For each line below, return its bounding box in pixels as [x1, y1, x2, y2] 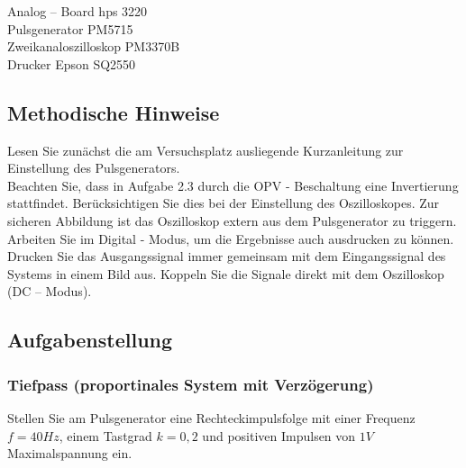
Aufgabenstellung [7, 326, 173, 354]
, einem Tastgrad [59, 426, 152, 445]
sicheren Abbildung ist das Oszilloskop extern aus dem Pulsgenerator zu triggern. [7, 211, 457, 229]
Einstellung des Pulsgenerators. [7, 158, 180, 177]
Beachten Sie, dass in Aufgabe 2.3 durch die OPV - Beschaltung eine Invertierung [7, 175, 459, 194]
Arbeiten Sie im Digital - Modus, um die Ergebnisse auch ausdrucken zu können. [7, 229, 454, 247]
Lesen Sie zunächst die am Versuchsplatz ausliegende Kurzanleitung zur [7, 140, 404, 159]
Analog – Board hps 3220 [7, 2, 148, 20]
